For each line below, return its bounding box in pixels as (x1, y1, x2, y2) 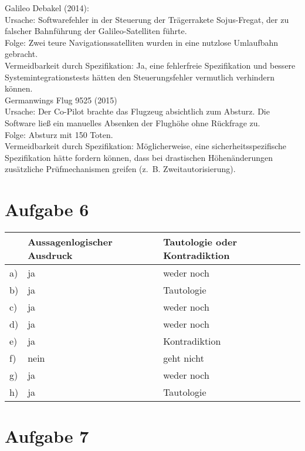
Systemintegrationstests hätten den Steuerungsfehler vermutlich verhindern (5, 70, 274, 83)
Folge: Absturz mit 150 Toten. (5, 128, 113, 140)
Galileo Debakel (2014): (5, 2, 89, 14)
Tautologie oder (163, 235, 238, 249)
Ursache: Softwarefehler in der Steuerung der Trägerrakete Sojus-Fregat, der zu (5, 13, 289, 25)
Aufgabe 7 (5, 424, 89, 448)
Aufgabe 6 (5, 197, 89, 221)
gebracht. (5, 48, 38, 60)
